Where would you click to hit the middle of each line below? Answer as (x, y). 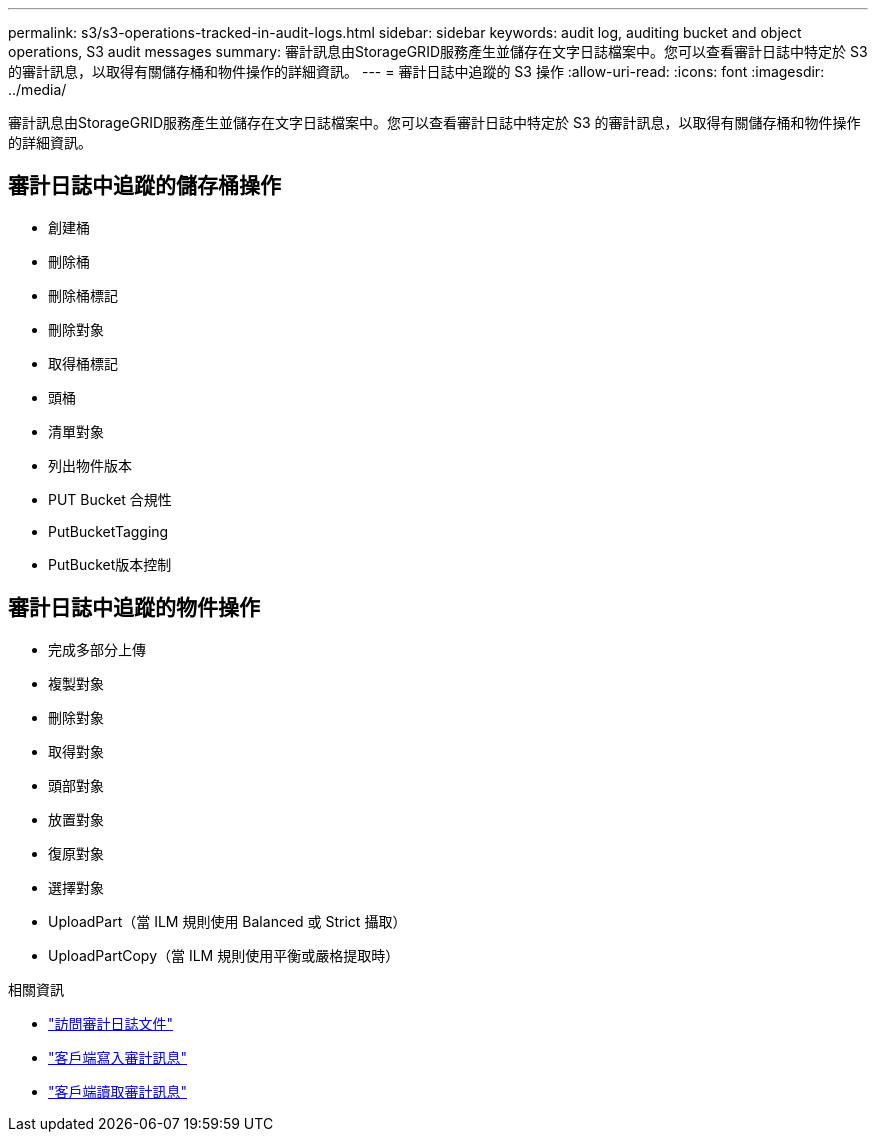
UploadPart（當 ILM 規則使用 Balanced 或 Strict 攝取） (227, 921)
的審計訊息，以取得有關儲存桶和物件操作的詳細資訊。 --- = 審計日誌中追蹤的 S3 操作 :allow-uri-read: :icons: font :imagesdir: (416, 71)
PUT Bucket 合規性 (110, 499)
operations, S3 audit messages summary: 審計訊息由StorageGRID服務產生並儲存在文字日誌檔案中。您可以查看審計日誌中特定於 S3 (438, 51)
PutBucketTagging (108, 531)
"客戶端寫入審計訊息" (118, 1057)
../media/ (37, 89)
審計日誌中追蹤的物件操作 (134, 608)
